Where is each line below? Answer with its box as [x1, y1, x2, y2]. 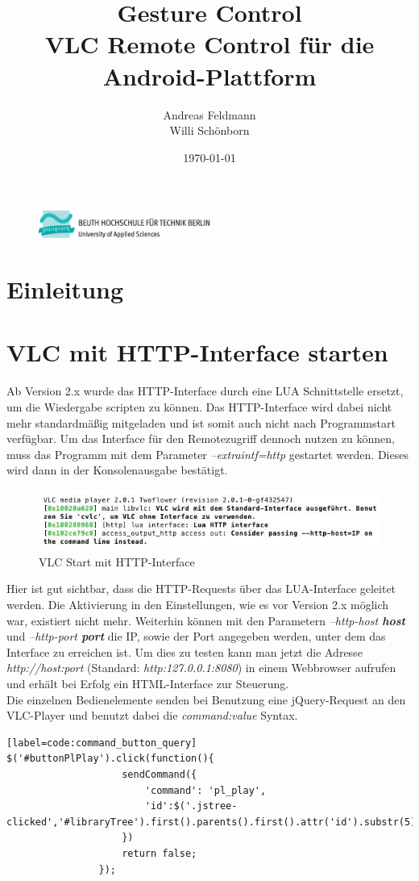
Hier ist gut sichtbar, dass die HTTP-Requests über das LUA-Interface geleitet [6, 580, 396, 597]
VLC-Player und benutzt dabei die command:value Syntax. [6, 707, 298, 724]
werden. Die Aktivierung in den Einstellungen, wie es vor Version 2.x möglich [6, 596, 389, 613]
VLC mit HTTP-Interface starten [6, 336, 388, 369]
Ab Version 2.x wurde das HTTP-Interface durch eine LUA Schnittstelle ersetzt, [6, 382, 404, 399]
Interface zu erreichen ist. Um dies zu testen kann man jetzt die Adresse [6, 643, 363, 660]
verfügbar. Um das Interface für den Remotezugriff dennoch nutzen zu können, [6, 430, 395, 447]
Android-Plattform [102, 59, 317, 92]
